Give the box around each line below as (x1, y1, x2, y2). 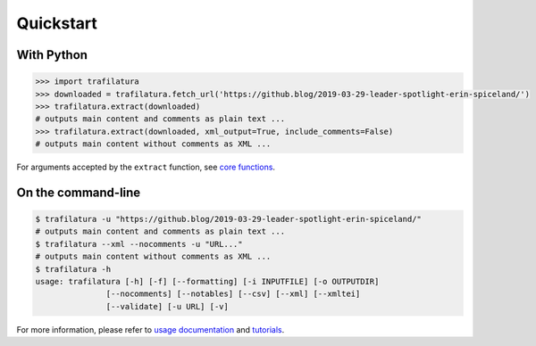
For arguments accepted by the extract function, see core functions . (16, 161, 276, 173)
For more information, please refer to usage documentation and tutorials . (16, 324, 285, 334)
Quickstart (16, 13, 98, 33)
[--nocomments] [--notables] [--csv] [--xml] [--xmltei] (105, 289, 361, 299)
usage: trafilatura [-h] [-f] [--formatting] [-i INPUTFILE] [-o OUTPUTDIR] (35, 276, 380, 287)
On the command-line (16, 185, 141, 200)
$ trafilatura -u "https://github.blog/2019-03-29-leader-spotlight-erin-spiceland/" (35, 214, 422, 225)
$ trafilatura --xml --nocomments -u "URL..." (35, 239, 243, 249)
